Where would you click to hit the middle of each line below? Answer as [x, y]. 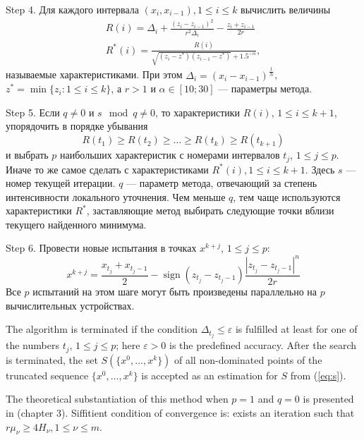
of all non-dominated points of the [248, 359]
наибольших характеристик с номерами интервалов [170, 155]
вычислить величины [286, 9]
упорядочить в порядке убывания [77, 126]
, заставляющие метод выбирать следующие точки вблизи [210, 210]
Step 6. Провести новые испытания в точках [101, 248]
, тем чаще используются [287, 196]
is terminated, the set [52, 359]
